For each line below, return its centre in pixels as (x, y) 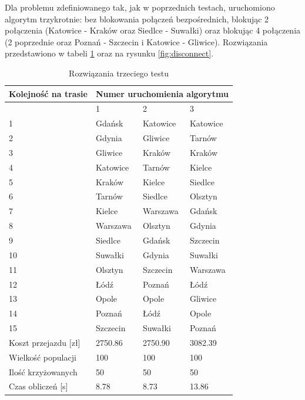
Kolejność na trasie (48, 93)
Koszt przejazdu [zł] (45, 342)
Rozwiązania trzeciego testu (119, 73)
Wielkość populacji (43, 357)
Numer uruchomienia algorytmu (162, 93)
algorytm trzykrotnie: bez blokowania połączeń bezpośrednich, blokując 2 (137, 19)
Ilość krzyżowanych (43, 371)
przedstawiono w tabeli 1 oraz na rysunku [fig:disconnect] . (109, 53)
